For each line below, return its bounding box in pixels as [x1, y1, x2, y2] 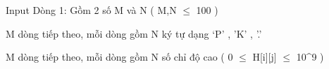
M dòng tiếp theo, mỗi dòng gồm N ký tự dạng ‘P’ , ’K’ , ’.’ [6, 26, 262, 40]
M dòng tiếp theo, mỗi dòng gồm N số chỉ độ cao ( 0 [6, 49, 233, 64]
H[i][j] [252, 49, 277, 64]
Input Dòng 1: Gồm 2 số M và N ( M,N [6, 3, 177, 17]
